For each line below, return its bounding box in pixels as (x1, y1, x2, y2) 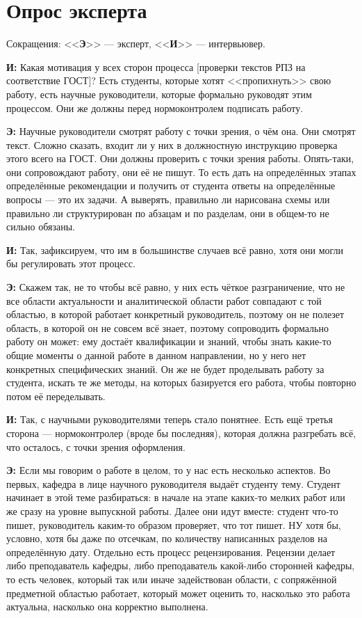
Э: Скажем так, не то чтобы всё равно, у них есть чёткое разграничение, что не (6, 280, 345, 294)
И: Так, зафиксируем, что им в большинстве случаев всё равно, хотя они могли (6, 242, 344, 257)
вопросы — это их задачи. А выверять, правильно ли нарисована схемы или (6, 192, 330, 207)
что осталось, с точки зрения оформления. (6, 439, 186, 454)
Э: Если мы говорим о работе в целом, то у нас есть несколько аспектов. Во (6, 463, 331, 477)
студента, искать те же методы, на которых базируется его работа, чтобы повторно (6, 375, 356, 390)
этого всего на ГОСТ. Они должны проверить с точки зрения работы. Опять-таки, (6, 151, 354, 166)
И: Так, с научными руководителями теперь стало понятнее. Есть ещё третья (6, 412, 333, 427)
